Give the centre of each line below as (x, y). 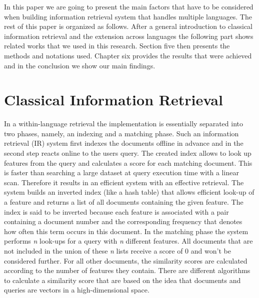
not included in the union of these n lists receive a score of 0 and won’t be (117, 251)
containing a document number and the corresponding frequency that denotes (123, 221)
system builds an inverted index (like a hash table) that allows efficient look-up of (129, 192)
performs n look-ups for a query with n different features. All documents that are (128, 241)
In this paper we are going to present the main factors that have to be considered (129, 6)
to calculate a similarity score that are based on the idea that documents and (122, 280)
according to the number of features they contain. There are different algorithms (127, 270)
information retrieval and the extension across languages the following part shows (129, 36)
